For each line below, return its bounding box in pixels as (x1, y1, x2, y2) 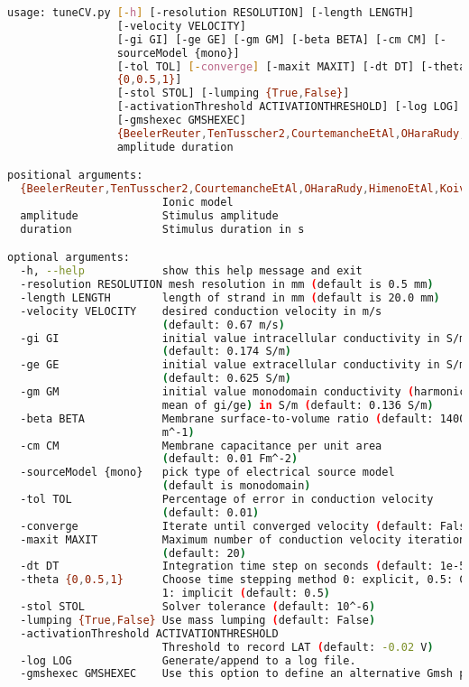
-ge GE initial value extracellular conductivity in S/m (20, 358, 466, 372)
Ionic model (161, 196, 234, 209)
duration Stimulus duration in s (20, 222, 305, 236)
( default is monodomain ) (161, 479, 311, 493)
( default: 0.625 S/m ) (161, 372, 292, 385)
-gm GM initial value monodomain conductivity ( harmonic (20, 385, 466, 399)
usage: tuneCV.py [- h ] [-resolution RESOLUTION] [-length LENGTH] (7, 6, 415, 19)
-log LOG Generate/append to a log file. (20, 654, 356, 667)
